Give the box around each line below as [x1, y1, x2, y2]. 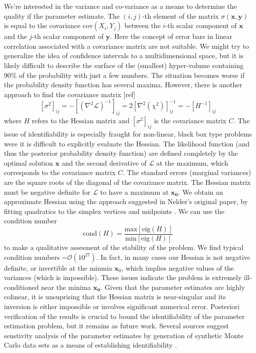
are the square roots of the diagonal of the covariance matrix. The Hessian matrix [4, 176, 251, 187]
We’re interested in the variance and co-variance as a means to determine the [4, 1, 237, 11]
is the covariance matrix [154, 115, 226, 126]
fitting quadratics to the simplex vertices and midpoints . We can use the [4, 206, 224, 216]
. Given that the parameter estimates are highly [100, 282, 245, 292]
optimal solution [4, 157, 53, 168]
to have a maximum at [100, 186, 169, 197]
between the [124, 20, 161, 31]
